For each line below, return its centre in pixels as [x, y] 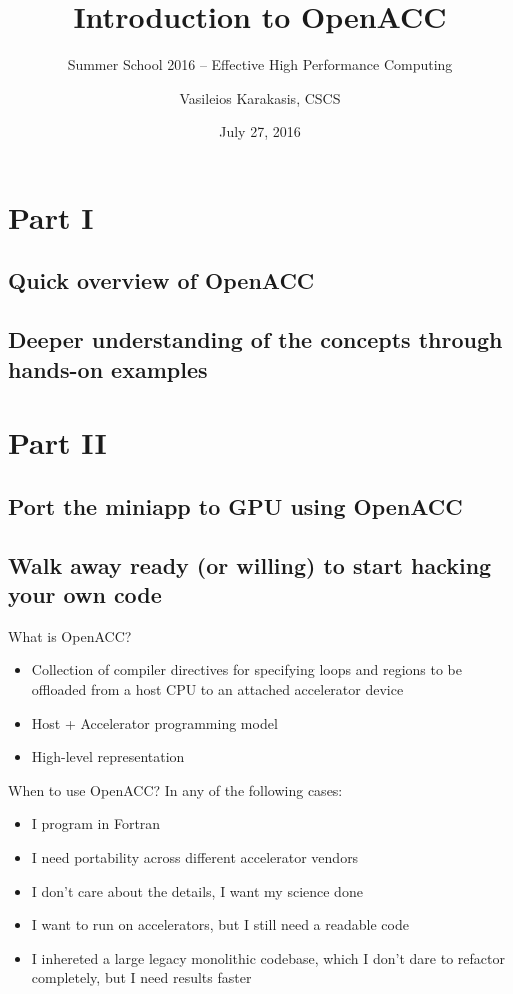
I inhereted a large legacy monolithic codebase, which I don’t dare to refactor [268, 957]
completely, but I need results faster [141, 977]
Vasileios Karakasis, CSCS [260, 97]
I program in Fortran [96, 823]
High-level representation [108, 756]
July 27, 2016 [260, 131]
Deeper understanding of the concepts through [255, 339]
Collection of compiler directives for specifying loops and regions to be [246, 669]
